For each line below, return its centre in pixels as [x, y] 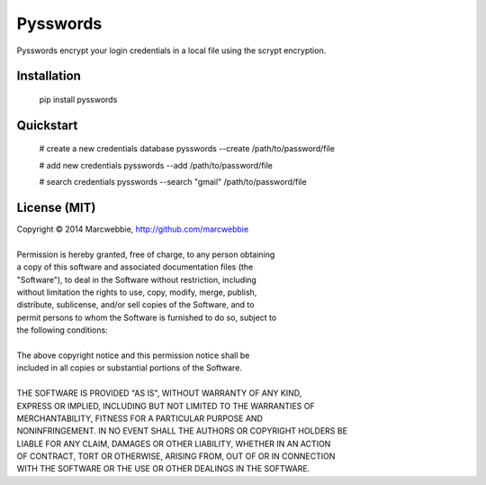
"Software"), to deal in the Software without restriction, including [136, 279]
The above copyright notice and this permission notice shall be [133, 355]
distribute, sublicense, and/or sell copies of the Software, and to [135, 305]
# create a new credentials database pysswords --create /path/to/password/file [187, 149]
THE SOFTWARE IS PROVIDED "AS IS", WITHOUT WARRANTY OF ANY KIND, [159, 393]
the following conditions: [62, 330]
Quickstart [47, 125]
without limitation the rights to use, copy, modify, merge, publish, [137, 292]
